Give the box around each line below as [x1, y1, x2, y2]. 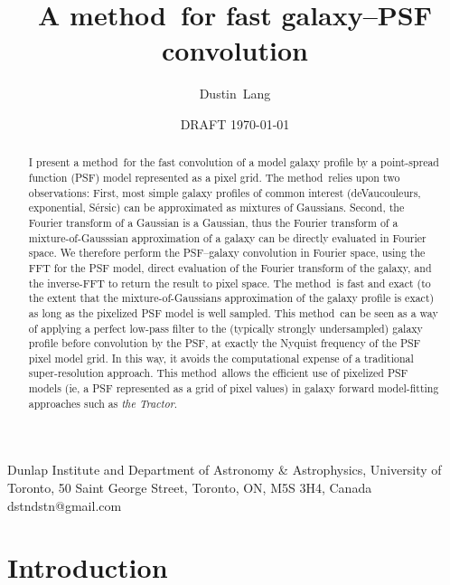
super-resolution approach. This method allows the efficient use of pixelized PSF [28, 365, 408, 381]
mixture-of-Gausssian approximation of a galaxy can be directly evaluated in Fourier [28, 230, 427, 245]
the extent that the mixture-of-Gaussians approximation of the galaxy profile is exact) [28, 290, 435, 306]
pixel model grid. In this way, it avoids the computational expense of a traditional [28, 350, 414, 365]
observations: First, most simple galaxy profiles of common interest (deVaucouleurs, [28, 184, 421, 200]
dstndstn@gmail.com [7, 495, 122, 514]
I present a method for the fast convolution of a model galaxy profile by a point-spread [28, 155, 439, 170]
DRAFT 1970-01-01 [180, 114, 290, 133]
